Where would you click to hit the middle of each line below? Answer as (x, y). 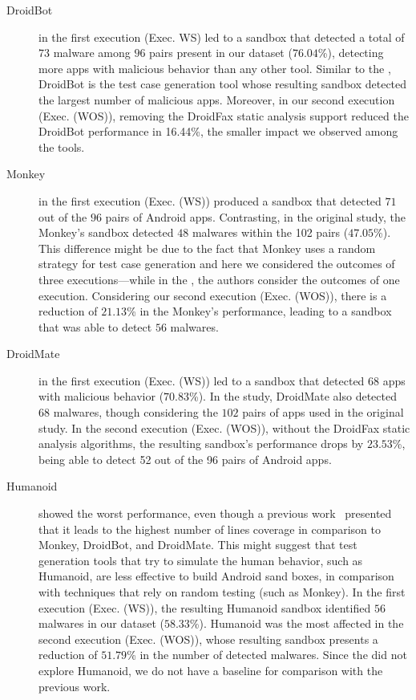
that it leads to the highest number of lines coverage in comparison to (210, 529)
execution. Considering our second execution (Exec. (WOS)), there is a (213, 295)
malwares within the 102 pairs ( (270, 232)
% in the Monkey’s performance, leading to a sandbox (259, 311)
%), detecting (351, 53)
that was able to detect (95, 326)
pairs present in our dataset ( (221, 53)
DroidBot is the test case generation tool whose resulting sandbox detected (223, 84)
